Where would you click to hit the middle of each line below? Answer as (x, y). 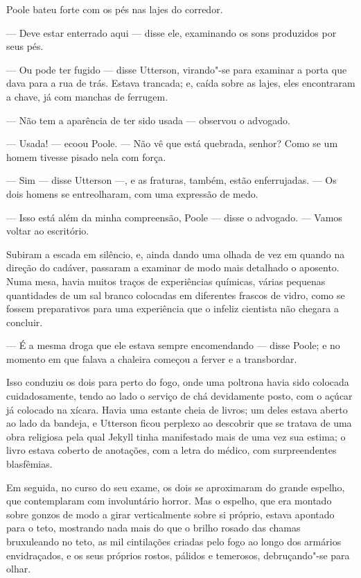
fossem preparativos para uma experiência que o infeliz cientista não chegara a (173, 308)
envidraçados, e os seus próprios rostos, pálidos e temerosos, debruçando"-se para (178, 555)
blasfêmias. (29, 464)
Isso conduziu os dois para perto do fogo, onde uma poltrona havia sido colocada (178, 382)
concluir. (25, 322)
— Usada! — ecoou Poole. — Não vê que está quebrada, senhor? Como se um (172, 143)
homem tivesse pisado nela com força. (86, 156)
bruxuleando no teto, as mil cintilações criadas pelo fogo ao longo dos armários (174, 541)
